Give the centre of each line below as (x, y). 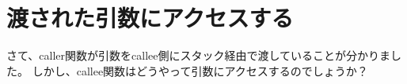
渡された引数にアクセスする (150, 18)
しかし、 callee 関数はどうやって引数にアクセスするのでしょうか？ (200, 70)
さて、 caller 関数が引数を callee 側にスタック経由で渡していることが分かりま (199, 55)
